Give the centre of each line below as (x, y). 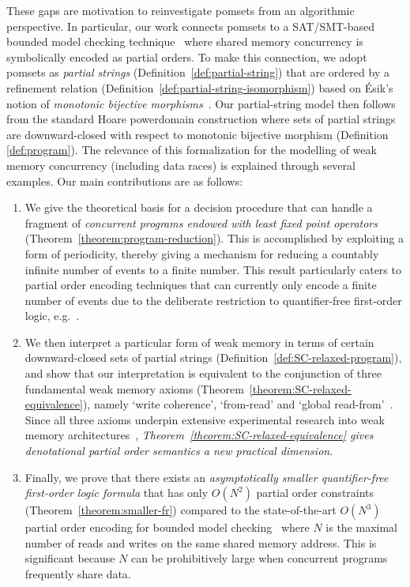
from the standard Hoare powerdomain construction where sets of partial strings (201, 119)
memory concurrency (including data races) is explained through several (181, 165)
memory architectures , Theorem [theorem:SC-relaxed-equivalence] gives (199, 435)
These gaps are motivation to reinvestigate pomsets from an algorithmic (181, 10)
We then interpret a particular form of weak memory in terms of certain (199, 342)
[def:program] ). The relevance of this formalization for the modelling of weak (192, 150)
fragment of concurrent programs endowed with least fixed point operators (201, 222)
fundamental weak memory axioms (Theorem (134, 388)
